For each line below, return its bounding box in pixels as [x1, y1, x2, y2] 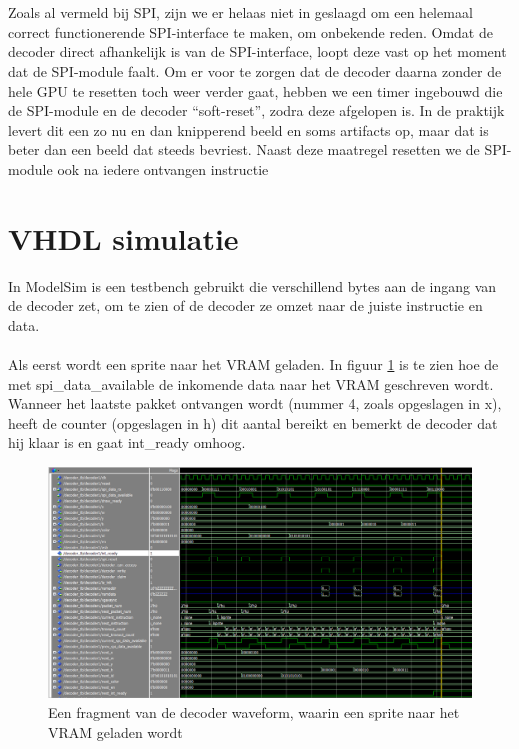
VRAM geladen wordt [48, 721, 183, 742]
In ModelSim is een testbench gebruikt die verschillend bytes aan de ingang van [8, 275, 497, 296]
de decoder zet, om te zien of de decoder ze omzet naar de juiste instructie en [8, 295, 483, 316]
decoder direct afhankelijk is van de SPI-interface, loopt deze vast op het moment [8, 41, 507, 62]
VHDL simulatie [8, 217, 239, 258]
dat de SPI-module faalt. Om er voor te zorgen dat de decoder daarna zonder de [8, 60, 502, 81]
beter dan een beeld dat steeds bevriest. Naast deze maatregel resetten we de [8, 139, 480, 160]
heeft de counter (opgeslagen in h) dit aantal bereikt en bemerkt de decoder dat [8, 412, 498, 433]
